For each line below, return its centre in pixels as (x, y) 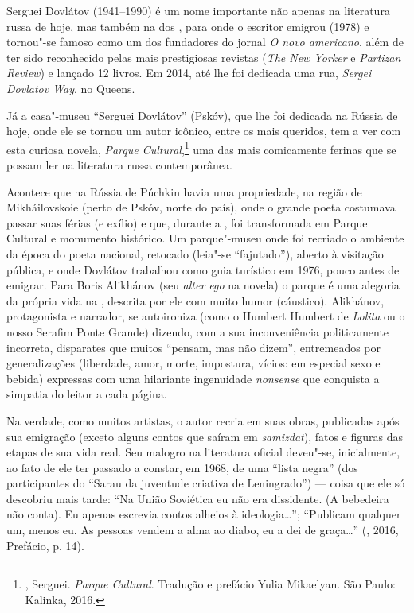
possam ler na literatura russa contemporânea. (120, 165)
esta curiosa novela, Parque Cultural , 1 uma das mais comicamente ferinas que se (201, 148)
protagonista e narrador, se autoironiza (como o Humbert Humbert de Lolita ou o (206, 316)
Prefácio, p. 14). (45, 545)
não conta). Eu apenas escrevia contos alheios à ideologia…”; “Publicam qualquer (204, 514)
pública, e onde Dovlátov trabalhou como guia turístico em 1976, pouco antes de (203, 269)
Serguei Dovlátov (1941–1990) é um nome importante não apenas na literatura (198, 10)
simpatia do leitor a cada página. (87, 394)
